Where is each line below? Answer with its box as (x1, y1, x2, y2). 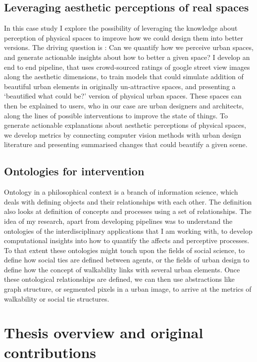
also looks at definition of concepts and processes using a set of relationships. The (4, 206, 252, 216)
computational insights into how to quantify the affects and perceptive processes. (4, 235, 250, 246)
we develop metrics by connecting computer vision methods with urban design (4, 129, 242, 140)
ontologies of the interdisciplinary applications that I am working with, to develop (4, 225, 253, 236)
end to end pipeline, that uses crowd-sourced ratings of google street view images (4, 61, 250, 72)
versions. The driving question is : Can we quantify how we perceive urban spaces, (4, 42, 254, 52)
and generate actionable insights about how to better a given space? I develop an (4, 52, 250, 62)
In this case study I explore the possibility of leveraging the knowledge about (4, 23, 238, 33)
